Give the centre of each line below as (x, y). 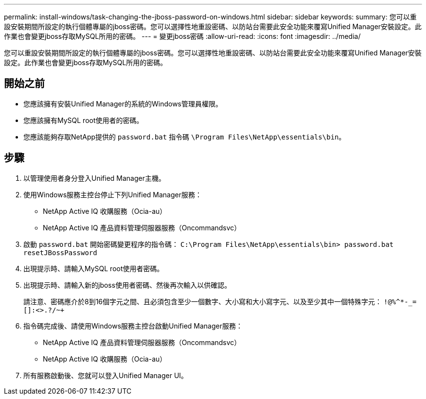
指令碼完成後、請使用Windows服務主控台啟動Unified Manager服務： (133, 326)
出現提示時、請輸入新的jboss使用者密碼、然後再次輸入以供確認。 (127, 285)
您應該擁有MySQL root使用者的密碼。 (83, 120)
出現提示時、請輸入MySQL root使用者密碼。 (94, 268)
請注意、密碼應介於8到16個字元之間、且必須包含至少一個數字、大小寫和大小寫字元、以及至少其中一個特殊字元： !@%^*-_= (220, 301)
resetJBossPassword (60, 252)
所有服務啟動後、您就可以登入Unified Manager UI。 (106, 375)
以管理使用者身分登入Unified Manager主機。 (94, 178)
